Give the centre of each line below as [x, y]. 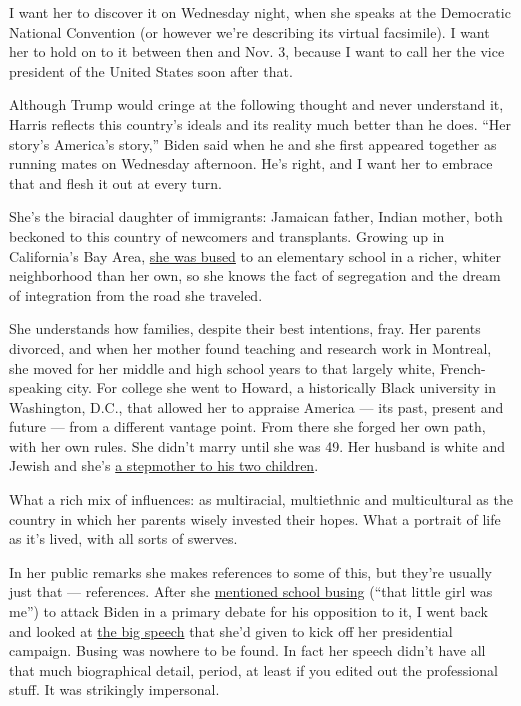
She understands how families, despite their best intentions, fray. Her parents [245, 328]
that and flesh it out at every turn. [115, 182]
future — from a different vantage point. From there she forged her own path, [247, 426]
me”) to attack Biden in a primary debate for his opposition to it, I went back [248, 611]
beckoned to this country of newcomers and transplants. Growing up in [227, 235]
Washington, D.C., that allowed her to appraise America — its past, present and [256, 406]
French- [462, 367]
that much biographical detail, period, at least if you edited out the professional [253, 669]
